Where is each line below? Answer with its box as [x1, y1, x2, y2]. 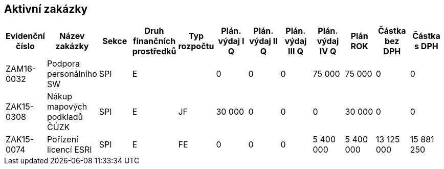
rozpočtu [178, 41, 214, 52]
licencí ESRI [47, 144, 92, 155]
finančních [132, 36, 176, 47]
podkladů [47, 112, 83, 122]
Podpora [47, 58, 80, 69]
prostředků [132, 46, 176, 57]
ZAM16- [6, 64, 36, 74]
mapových [47, 101, 87, 112]
